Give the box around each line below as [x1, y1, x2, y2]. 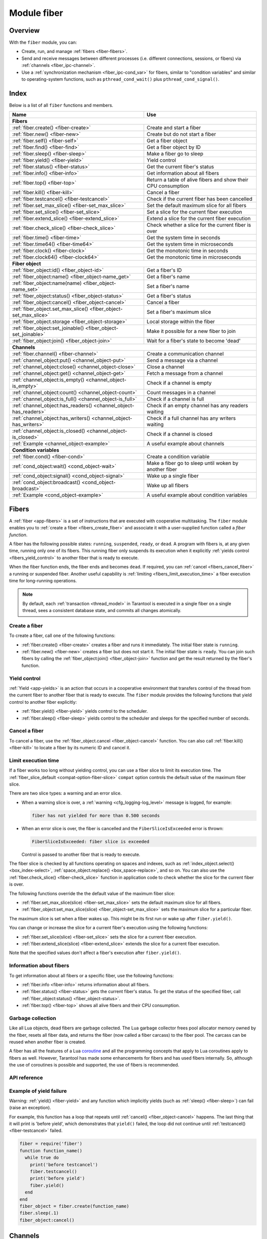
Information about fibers [9, 962, 69, 969]
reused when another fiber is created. [9, 1039, 87, 1045]
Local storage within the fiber [146, 318, 215, 325]
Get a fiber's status [146, 292, 191, 299]
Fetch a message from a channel [146, 370, 223, 377]
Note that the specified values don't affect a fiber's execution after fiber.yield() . [9, 950, 181, 956]
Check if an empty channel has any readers [146, 402, 248, 409]
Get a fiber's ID [146, 267, 182, 274]
